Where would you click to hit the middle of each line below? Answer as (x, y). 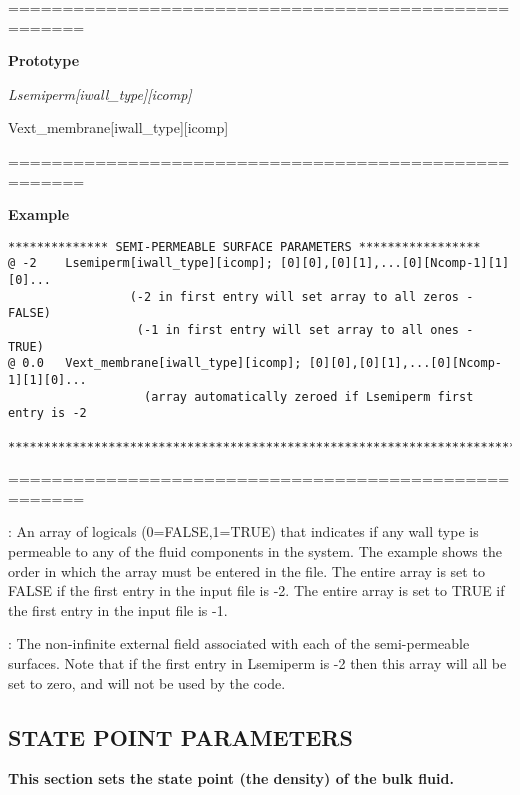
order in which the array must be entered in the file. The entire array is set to (246, 570)
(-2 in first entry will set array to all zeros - (301, 296)
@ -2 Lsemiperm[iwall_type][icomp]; (140, 263)
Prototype (44, 60)
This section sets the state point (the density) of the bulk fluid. (231, 778)
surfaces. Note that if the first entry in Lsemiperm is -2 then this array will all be (257, 663)
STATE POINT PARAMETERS (180, 736)
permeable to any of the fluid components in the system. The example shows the (255, 551)
